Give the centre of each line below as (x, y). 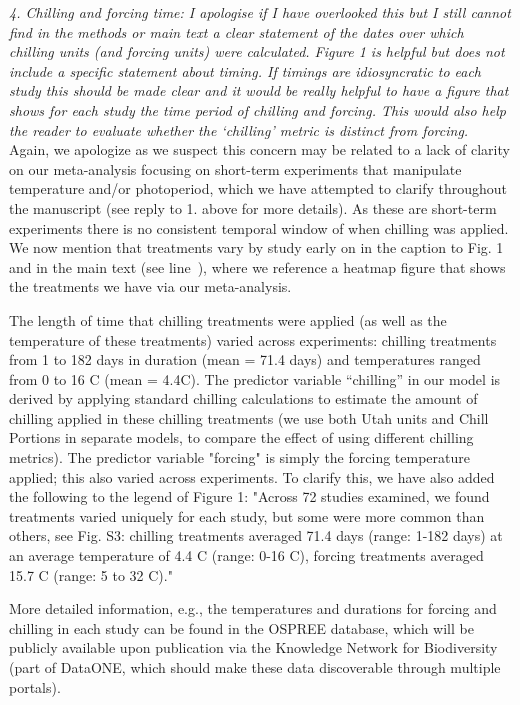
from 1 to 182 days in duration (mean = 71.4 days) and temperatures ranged (245, 359)
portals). (35, 686)
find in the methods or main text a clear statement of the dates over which (236, 31)
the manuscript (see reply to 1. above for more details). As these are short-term (253, 207)
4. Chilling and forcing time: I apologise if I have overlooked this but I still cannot (260, 12)
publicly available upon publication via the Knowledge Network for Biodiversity (253, 647)
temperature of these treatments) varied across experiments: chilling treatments (253, 339)
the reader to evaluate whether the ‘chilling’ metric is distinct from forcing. (239, 129)
